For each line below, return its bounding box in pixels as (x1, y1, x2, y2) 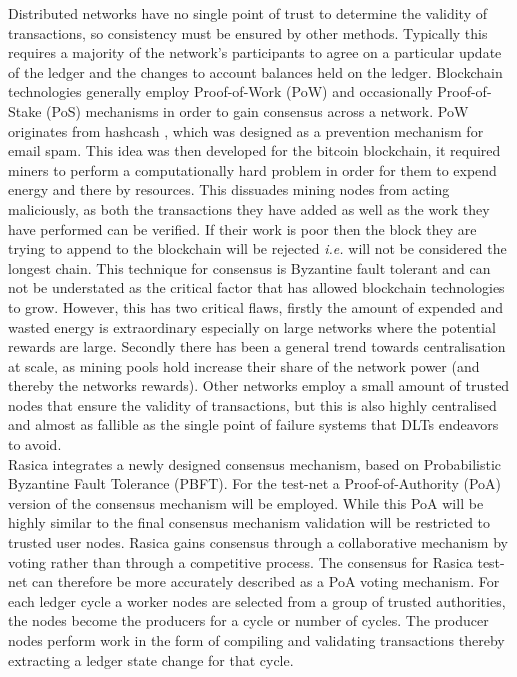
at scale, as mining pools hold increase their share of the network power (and (8, 355, 480, 376)
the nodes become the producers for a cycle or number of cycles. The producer (8, 610, 489, 631)
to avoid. (8, 434, 62, 455)
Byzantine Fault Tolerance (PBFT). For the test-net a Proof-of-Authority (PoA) (8, 473, 501, 494)
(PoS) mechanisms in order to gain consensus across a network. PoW (46, 100, 469, 121)
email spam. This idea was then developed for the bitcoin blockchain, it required (8, 140, 501, 161)
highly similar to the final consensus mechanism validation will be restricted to (8, 512, 491, 533)
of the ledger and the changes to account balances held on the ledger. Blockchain (8, 61, 503, 82)
